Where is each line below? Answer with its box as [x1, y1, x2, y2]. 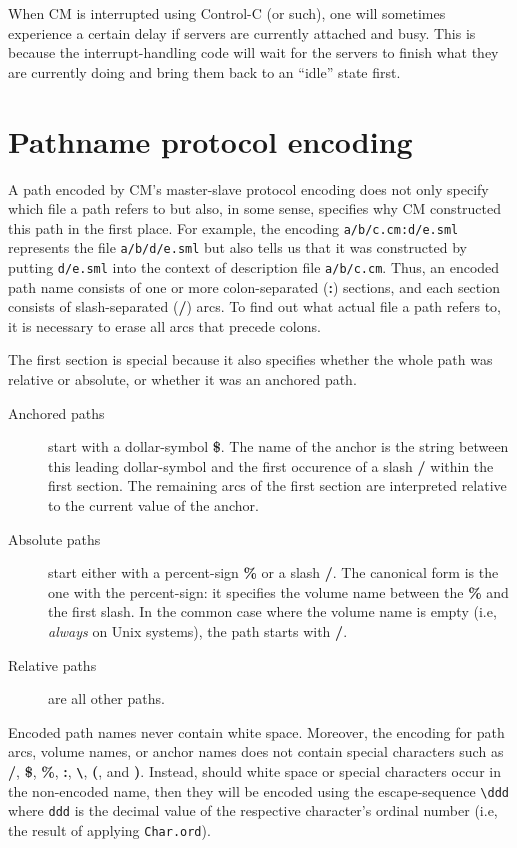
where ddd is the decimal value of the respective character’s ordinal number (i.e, [8, 800, 498, 821]
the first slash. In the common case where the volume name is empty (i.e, [48, 601, 497, 622]
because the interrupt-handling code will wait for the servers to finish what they [8, 42, 499, 63]
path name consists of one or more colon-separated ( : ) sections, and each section [8, 276, 500, 297]
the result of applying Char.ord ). [8, 819, 211, 840]
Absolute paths [8, 528, 101, 549]
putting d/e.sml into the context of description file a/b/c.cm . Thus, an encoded [8, 257, 500, 277]
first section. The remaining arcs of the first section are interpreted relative [48, 475, 507, 496]
